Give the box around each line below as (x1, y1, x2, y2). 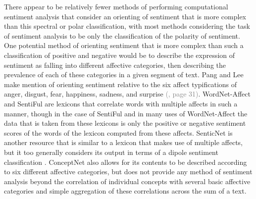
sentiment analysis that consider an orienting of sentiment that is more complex (4, 11, 246, 21)
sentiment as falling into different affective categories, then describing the (4, 59, 226, 70)
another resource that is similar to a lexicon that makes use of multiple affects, (4, 137, 243, 148)
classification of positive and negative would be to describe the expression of (4, 50, 235, 60)
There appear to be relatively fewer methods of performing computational (4, 1, 228, 11)
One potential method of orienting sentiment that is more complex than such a (4, 40, 244, 50)
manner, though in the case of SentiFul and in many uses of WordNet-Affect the (4, 108, 248, 118)
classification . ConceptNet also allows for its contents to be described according (4, 156, 247, 167)
